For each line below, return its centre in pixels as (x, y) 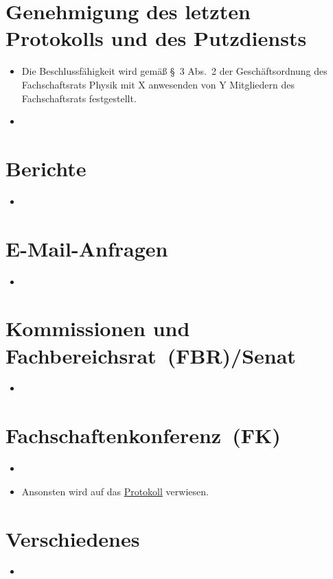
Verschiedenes (73, 538)
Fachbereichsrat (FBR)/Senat (151, 355)
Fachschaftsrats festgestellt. (79, 98)
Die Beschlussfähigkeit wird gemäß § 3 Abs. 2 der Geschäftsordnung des (174, 71)
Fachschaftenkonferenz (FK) (143, 435)
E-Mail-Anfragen (87, 248)
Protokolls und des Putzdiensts (156, 38)
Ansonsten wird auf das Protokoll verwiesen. (115, 491)
